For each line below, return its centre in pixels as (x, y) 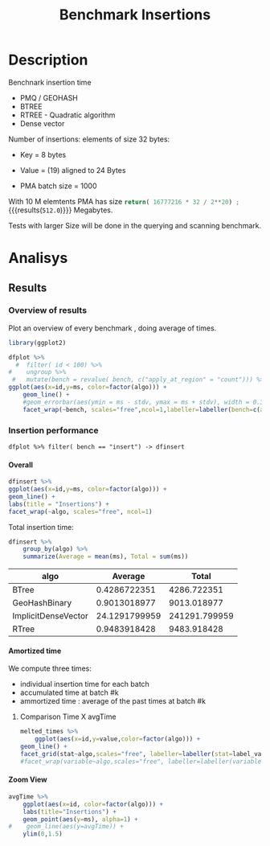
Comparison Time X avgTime (68, 717)
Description (48, 60)
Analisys (38, 258)
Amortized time (35, 651)
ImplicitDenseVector (50, 616)
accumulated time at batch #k (69, 692)
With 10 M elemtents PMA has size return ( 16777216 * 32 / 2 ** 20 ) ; (124, 201)
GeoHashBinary (42, 603)
